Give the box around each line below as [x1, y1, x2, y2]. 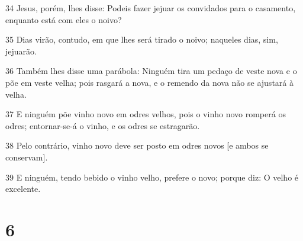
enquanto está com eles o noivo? [5, 13, 122, 25]
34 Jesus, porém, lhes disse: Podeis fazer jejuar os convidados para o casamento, [5, 2, 296, 14]
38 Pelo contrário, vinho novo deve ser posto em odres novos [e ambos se [5, 139, 269, 152]
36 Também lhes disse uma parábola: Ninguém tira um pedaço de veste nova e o [5, 65, 297, 77]
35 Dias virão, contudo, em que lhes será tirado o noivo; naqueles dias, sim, [5, 33, 278, 46]
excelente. [5, 182, 41, 195]
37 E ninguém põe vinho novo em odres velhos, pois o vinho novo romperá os [5, 108, 286, 120]
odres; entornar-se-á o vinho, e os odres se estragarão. [5, 119, 200, 131]
